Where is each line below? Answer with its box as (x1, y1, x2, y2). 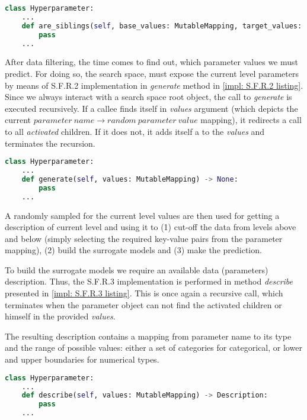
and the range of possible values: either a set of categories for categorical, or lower (5, 341, 302, 354)
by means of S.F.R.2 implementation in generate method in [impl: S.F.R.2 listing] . (5, 79, 303, 91)
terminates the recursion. (5, 137, 95, 149)
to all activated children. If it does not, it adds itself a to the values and (5, 125, 265, 137)
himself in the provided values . (5, 310, 116, 322)
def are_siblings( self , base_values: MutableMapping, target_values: (21, 21, 302, 30)
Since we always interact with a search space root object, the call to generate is (5, 91, 292, 103)
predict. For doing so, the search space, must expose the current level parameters (5, 67, 299, 79)
